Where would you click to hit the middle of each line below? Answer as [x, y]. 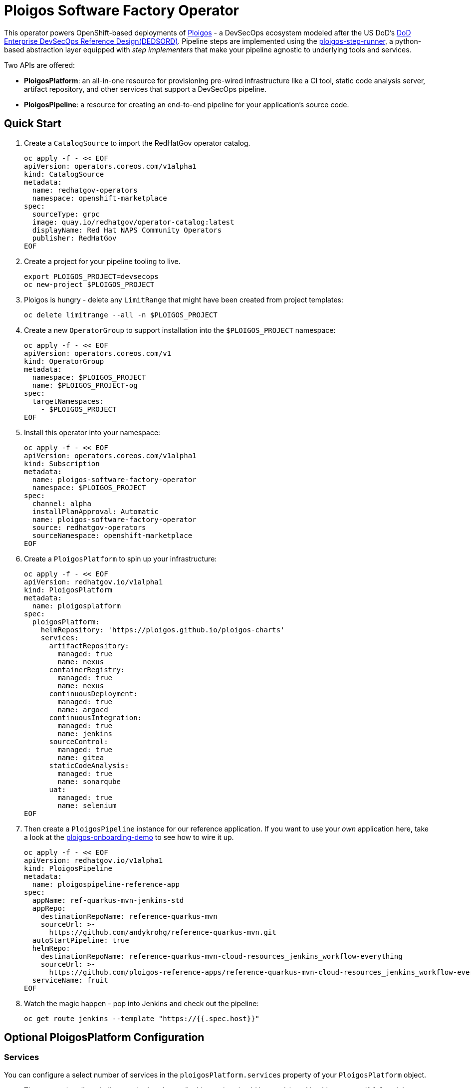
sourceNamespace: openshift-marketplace [112, 535]
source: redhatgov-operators [89, 527]
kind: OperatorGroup [64, 361]
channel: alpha [62, 503]
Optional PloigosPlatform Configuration [104, 1038]
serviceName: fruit [70, 980]
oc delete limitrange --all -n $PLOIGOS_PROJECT [121, 315]
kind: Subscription [62, 463]
